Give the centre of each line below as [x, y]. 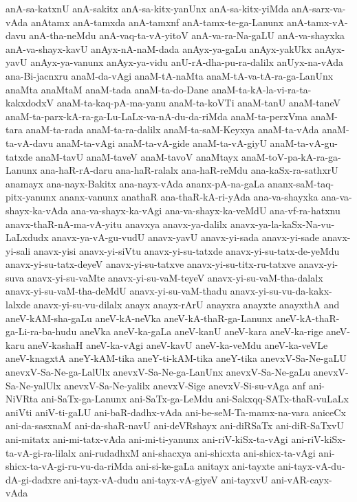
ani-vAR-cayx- [302, 479]
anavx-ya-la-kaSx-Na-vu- [282, 224]
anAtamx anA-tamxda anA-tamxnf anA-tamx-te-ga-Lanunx [157, 22]
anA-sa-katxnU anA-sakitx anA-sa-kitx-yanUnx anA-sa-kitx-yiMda [147, 8]
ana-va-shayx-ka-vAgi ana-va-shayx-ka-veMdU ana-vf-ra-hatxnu [206, 210]
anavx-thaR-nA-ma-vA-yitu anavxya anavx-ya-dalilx [117, 224]
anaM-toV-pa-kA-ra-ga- [291, 156]
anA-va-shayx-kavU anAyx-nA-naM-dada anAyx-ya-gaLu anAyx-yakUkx [159, 48]
